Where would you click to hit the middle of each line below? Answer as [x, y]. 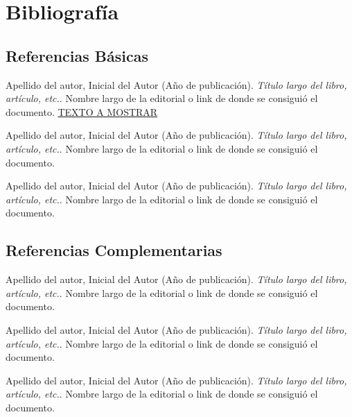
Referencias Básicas [77, 55]
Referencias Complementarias [114, 250]
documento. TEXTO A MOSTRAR [82, 111]
